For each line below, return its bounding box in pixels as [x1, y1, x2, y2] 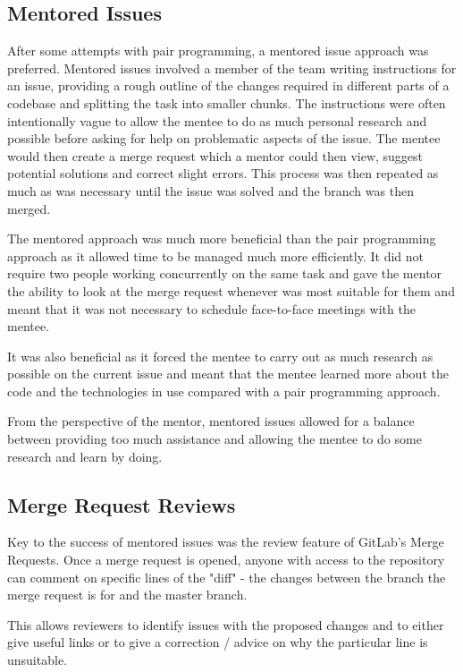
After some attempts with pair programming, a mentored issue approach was [7, 41, 429, 60]
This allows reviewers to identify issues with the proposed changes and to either [7, 615, 444, 634]
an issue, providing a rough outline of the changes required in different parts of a [7, 76, 450, 95]
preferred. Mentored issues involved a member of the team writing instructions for [7, 58, 457, 77]
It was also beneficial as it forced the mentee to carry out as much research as [7, 346, 434, 365]
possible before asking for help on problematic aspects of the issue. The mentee [7, 129, 441, 148]
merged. [7, 199, 51, 217]
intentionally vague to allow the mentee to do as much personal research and [7, 111, 427, 130]
